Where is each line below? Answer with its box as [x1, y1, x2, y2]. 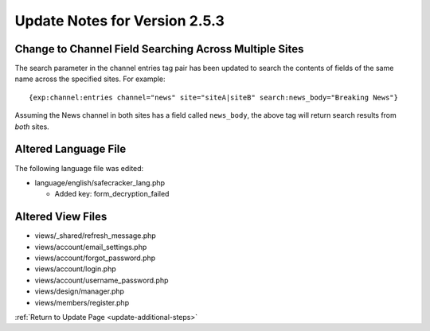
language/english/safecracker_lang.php [34, 177, 166, 187]
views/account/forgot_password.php [34, 253, 156, 263]
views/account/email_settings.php [34, 242, 147, 251]
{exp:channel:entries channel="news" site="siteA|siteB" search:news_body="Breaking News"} [29, 92, 398, 102]
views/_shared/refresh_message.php [34, 231, 157, 240]
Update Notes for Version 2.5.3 [14, 12, 225, 29]
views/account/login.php [34, 264, 116, 274]
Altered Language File [14, 142, 127, 156]
